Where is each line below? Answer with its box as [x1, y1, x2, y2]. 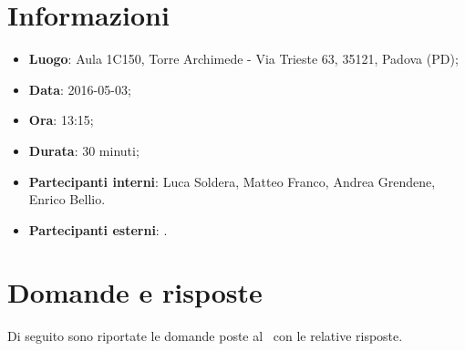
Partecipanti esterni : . [28, 220, 168, 239]
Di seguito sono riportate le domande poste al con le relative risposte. [7, 326, 403, 346]
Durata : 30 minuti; [28, 140, 139, 160]
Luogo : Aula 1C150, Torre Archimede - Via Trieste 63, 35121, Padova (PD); [28, 49, 459, 68]
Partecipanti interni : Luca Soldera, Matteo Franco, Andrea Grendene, [28, 171, 436, 191]
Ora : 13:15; [28, 110, 94, 129]
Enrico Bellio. [28, 190, 106, 209]
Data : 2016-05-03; [28, 79, 131, 98]
